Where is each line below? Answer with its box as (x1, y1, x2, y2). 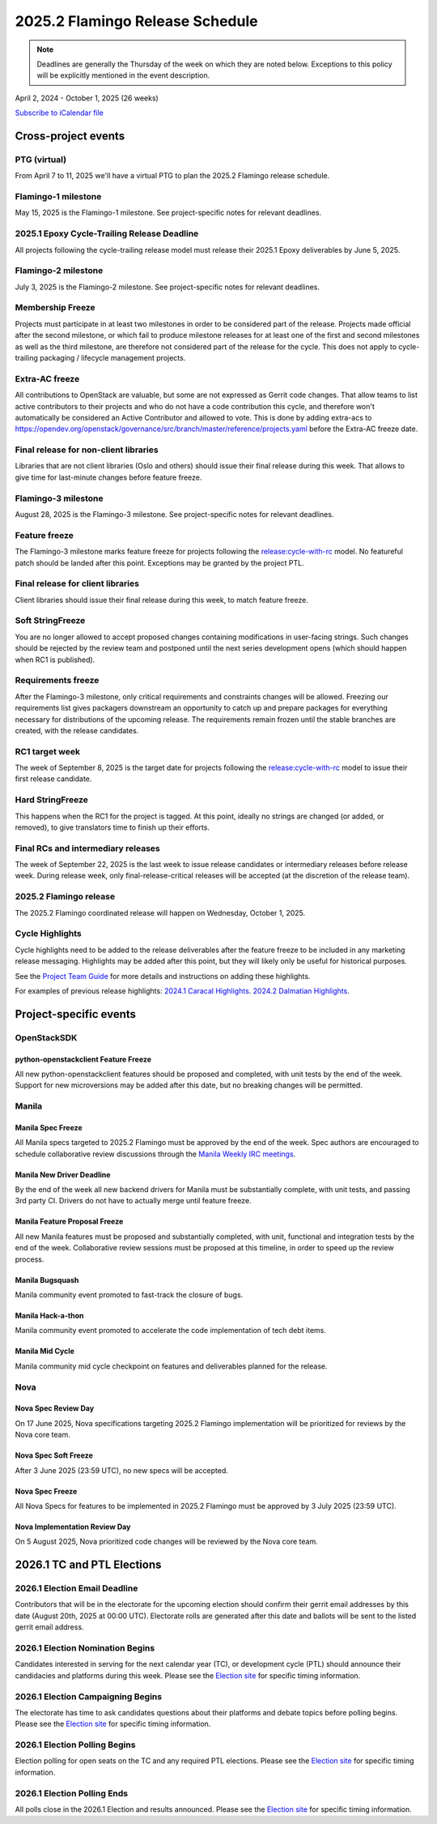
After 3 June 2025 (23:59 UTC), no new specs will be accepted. (15, 1465, 228, 1475)
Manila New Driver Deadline (15, 1169, 111, 1179)
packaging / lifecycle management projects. (39, 353, 186, 362)
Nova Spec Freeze (15, 1486, 78, 1496)
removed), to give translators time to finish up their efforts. (15, 822, 210, 832)
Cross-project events (15, 129, 125, 143)
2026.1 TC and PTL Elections (15, 1558, 162, 1572)
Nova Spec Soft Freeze (15, 1450, 93, 1460)
